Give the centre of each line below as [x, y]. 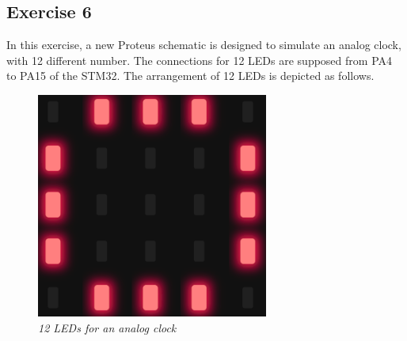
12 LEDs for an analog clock [107, 327]
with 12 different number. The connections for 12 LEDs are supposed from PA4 [200, 60]
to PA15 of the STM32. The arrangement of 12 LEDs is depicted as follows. [190, 76]
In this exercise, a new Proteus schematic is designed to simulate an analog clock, [204, 45]
